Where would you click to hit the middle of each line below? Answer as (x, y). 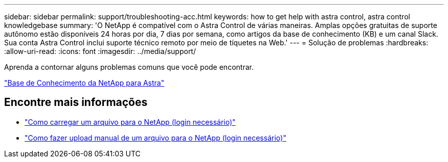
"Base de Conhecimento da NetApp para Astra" (84, 83)
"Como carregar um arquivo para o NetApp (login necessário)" (130, 122)
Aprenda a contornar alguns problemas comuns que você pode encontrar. (129, 67)
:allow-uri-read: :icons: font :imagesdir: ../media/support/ (100, 51)
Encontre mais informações (76, 102)
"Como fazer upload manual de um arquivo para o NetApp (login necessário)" (155, 138)
